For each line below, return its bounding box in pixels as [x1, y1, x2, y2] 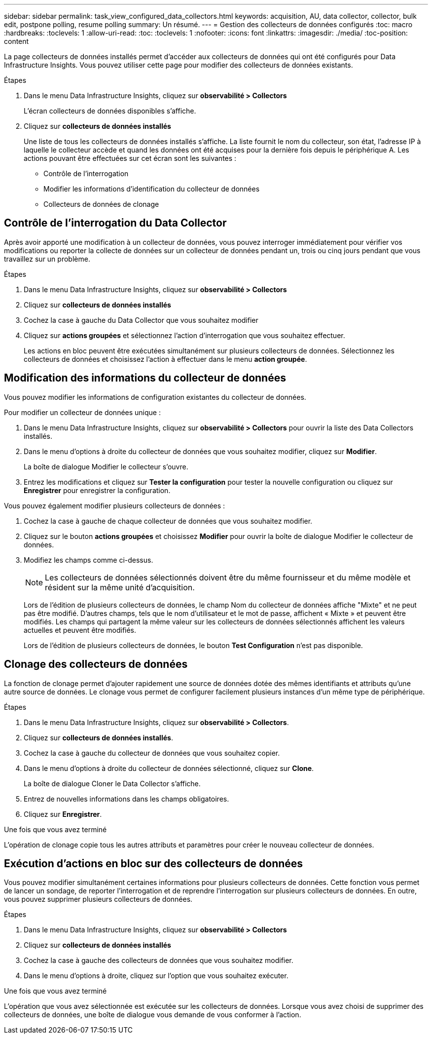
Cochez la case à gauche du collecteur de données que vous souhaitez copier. [24, 748, 280, 757]
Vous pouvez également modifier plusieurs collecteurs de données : [4, 501, 225, 510]
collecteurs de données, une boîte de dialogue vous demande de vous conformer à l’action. [4, 1010, 301, 1019]
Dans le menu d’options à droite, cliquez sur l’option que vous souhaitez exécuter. [24, 971, 288, 980]
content [4, 37, 29, 45]
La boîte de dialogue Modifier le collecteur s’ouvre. [24, 462, 188, 471]
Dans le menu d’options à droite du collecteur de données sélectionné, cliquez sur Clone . [24, 764, 314, 772]
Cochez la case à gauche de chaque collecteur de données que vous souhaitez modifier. [24, 516, 313, 525]
